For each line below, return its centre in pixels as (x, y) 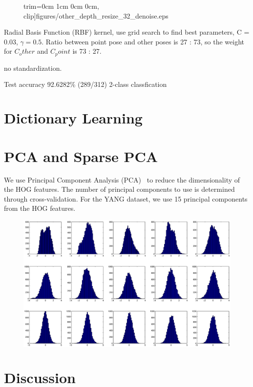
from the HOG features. (40, 208)
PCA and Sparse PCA (81, 156)
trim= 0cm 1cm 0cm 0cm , (61, 6)
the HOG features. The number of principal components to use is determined (119, 189)
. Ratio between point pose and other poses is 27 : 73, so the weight (143, 41)
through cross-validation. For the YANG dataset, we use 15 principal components (126, 198)
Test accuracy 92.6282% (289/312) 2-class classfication (85, 84)
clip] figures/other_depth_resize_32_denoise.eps (96, 15)
